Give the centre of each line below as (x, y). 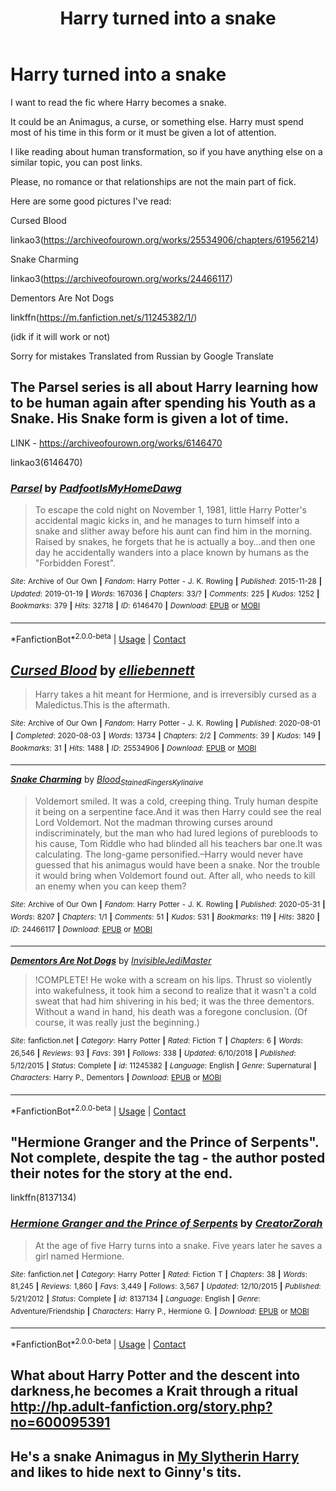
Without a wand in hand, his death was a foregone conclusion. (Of (171, 1012)
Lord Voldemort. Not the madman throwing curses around (153, 823)
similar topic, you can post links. (76, 162)
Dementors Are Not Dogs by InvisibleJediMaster (111, 961)
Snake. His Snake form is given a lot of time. (150, 418)
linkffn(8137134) (43, 1198)
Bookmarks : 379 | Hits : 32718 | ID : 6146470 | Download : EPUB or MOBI (135, 606)
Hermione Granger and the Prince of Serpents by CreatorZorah (166, 1224)
